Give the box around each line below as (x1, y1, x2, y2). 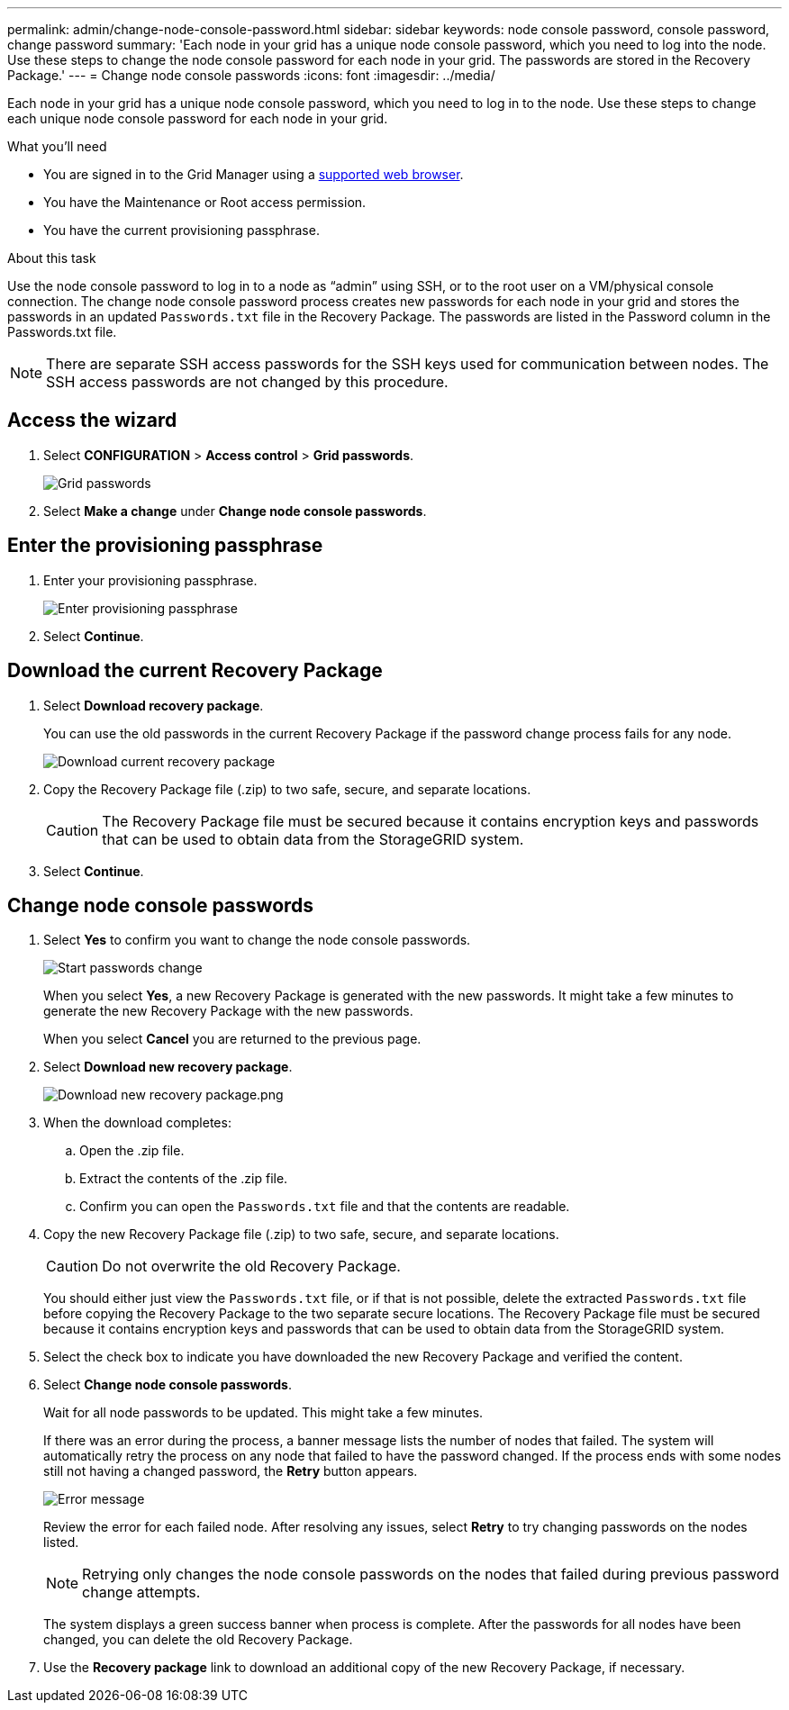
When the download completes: (43, 1115, 231, 1131)
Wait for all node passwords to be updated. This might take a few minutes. (43, 1405, 484, 1421)
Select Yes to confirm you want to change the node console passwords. (43, 932, 471, 948)
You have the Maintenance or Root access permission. (43, 195, 367, 210)
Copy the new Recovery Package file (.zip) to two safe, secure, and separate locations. (43, 1226, 559, 1243)
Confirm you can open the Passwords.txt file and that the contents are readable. (79, 1199, 570, 1215)
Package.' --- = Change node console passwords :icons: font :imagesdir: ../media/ (7, 68, 495, 83)
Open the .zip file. (79, 1143, 185, 1159)
